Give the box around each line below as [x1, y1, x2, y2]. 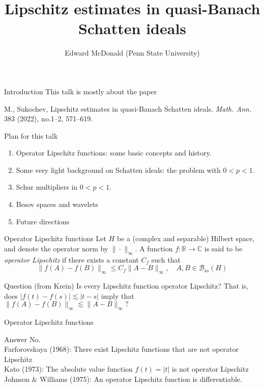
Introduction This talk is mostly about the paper [4, 86, 157, 96]
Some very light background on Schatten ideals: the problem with [16, 164, 221, 175]
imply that [101, 290, 134, 301]
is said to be [204, 243, 243, 253]
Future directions [16, 216, 70, 226]
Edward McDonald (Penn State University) [65, 47, 200, 58]
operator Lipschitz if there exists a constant [4, 254, 139, 265]
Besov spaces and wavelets [16, 199, 98, 210]
